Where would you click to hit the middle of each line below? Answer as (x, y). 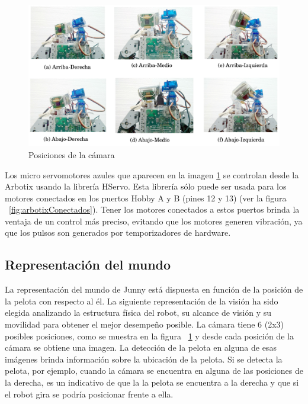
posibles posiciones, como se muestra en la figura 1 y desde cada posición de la (149, 336)
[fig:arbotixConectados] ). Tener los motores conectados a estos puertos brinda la (154, 209)
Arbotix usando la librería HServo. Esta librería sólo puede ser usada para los (146, 186)
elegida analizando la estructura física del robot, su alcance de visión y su (138, 312)
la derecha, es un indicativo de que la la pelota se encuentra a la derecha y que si (152, 382)
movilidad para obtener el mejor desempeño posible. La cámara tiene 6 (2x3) (145, 324)
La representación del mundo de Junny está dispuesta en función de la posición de (154, 289)
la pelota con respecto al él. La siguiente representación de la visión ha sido (142, 301)
